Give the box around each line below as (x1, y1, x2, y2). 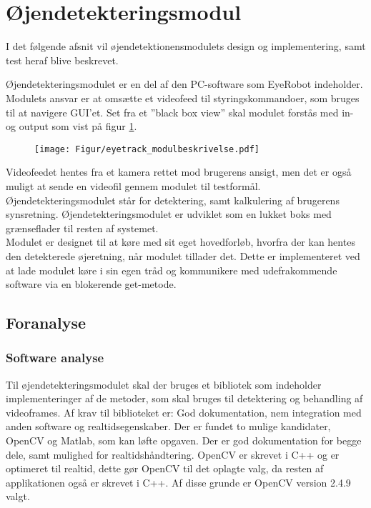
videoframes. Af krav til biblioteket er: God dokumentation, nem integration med (6, 404, 362, 419)
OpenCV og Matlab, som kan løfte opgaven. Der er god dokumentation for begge (6, 433, 362, 448)
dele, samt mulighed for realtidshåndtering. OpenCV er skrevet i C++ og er (6, 447, 340, 462)
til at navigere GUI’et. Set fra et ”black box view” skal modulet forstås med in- (6, 104, 354, 119)
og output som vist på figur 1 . (6, 119, 137, 134)
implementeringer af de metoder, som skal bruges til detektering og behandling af (6, 391, 363, 406)
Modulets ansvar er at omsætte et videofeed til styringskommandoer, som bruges (6, 90, 360, 105)
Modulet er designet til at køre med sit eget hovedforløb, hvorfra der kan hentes (6, 234, 355, 249)
